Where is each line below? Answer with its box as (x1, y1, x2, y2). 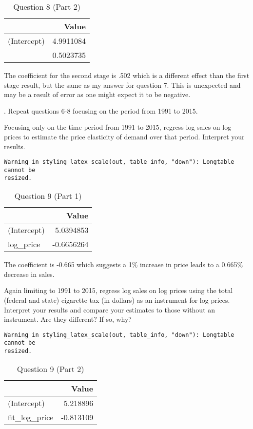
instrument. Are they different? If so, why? (4, 314, 132, 324)
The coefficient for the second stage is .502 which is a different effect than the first (4, 70, 250, 80)
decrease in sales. (4, 269, 55, 279)
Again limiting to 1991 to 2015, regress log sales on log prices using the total (4, 285, 233, 295)
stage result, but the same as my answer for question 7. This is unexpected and (4, 79, 241, 90)
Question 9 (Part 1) (14, 190, 82, 202)
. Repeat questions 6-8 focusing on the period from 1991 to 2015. (4, 105, 198, 116)
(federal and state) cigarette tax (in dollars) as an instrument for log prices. (4, 294, 230, 305)
